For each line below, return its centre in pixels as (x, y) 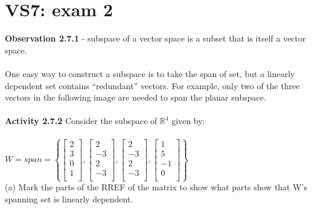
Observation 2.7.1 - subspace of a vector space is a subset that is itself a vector (155, 38)
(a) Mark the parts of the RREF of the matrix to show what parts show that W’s (156, 187)
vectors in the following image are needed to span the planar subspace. (135, 97)
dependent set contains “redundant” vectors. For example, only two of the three (152, 85)
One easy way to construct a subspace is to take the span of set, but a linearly (150, 73)
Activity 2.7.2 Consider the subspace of (81, 121)
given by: (188, 121)
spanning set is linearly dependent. (69, 198)
